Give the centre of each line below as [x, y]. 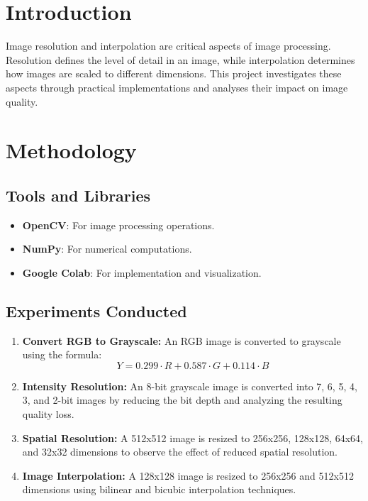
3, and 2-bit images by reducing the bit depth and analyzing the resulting [182, 400]
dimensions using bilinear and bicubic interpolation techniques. [159, 489]
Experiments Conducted [96, 310]
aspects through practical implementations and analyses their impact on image [177, 87]
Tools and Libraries [78, 195]
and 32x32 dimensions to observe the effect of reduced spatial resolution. [180, 452]
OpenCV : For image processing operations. [118, 225]
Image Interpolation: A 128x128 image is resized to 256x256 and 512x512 [188, 475]
